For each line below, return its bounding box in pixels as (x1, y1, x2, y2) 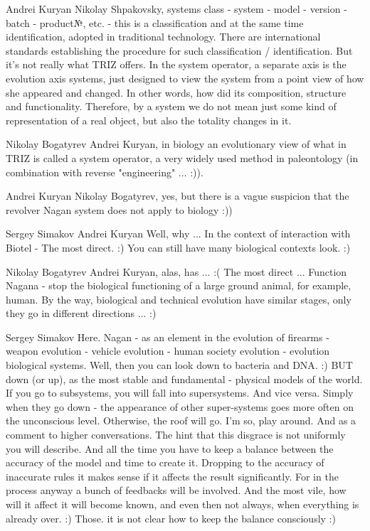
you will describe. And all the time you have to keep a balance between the (6, 441, 334, 456)
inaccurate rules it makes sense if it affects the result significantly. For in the (6, 468, 339, 483)
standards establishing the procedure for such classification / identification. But (6, 43, 353, 58)
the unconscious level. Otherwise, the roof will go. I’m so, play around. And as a (6, 413, 356, 428)
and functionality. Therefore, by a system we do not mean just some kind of (6, 99, 337, 114)
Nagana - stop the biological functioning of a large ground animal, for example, (6, 278, 351, 293)
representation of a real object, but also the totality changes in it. (6, 112, 292, 127)
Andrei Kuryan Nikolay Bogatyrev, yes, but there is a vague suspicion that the (6, 188, 349, 203)
